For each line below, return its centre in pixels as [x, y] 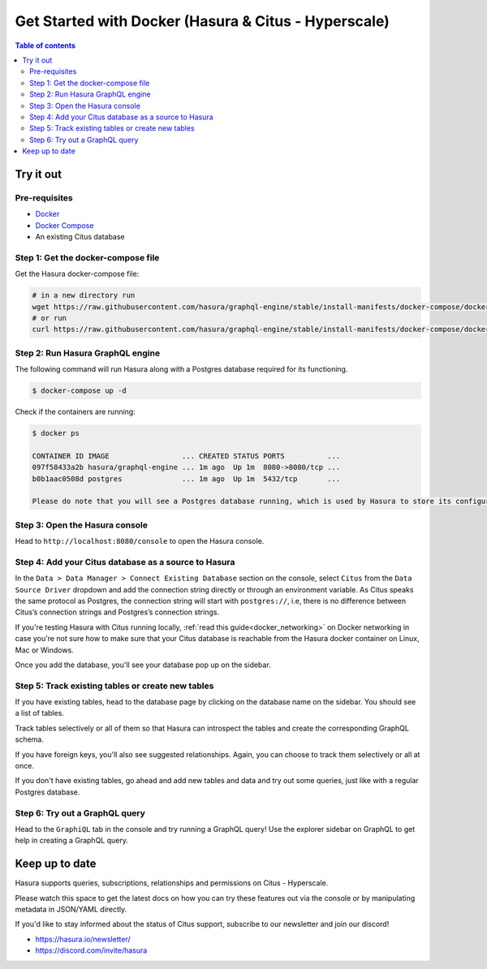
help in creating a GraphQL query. [72, 841]
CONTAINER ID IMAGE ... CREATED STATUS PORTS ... [186, 456]
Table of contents [45, 45]
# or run [50, 318]
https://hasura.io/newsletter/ [83, 939]
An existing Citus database [80, 237]
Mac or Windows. [45, 650]
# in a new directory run [84, 295]
